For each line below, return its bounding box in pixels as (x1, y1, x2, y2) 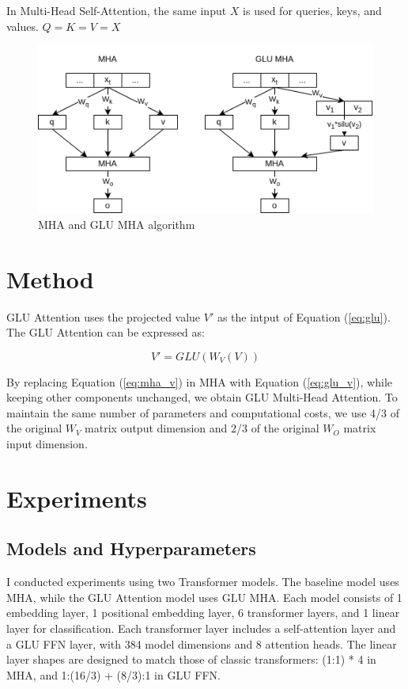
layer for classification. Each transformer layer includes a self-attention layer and (6, 620, 396, 637)
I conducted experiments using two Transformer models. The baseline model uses (6, 573, 399, 590)
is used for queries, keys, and (243, 2, 382, 18)
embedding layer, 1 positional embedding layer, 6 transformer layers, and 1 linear (6, 604, 400, 621)
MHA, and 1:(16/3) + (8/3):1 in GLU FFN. (6, 666, 221, 683)
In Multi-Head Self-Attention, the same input (6, 2, 227, 18)
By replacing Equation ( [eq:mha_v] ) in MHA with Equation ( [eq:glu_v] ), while (6, 373, 393, 390)
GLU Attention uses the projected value (6, 308, 201, 325)
